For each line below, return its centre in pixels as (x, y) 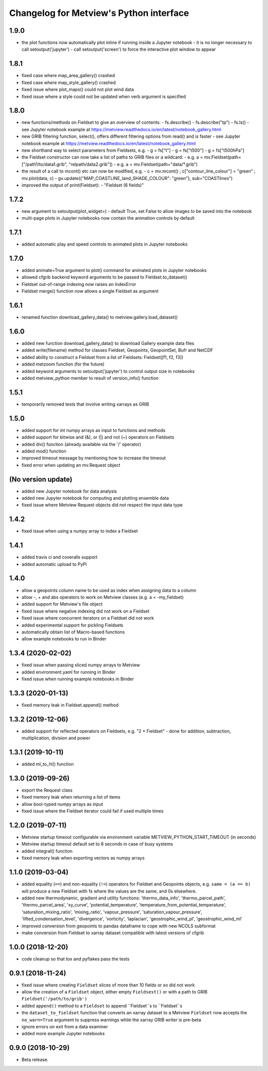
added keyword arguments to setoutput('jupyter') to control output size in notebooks (108, 371)
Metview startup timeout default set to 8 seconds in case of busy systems (97, 844)
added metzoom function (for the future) (63, 364)
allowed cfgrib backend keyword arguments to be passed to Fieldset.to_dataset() (104, 277)
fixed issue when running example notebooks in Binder (78, 679)
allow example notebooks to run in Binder (64, 639)
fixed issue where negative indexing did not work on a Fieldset (86, 611)
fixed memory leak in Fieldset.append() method (70, 705)
